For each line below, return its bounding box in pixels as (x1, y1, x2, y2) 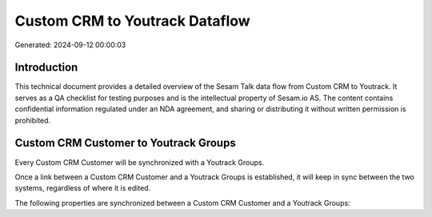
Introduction (14, 61, 78, 74)
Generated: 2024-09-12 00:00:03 (14, 40, 126, 50)
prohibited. (14, 115, 51, 125)
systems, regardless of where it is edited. (14, 183, 151, 193)
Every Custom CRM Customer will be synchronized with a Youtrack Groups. (14, 157, 264, 167)
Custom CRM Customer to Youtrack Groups (14, 136, 236, 150)
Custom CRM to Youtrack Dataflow (14, 12, 251, 30)
